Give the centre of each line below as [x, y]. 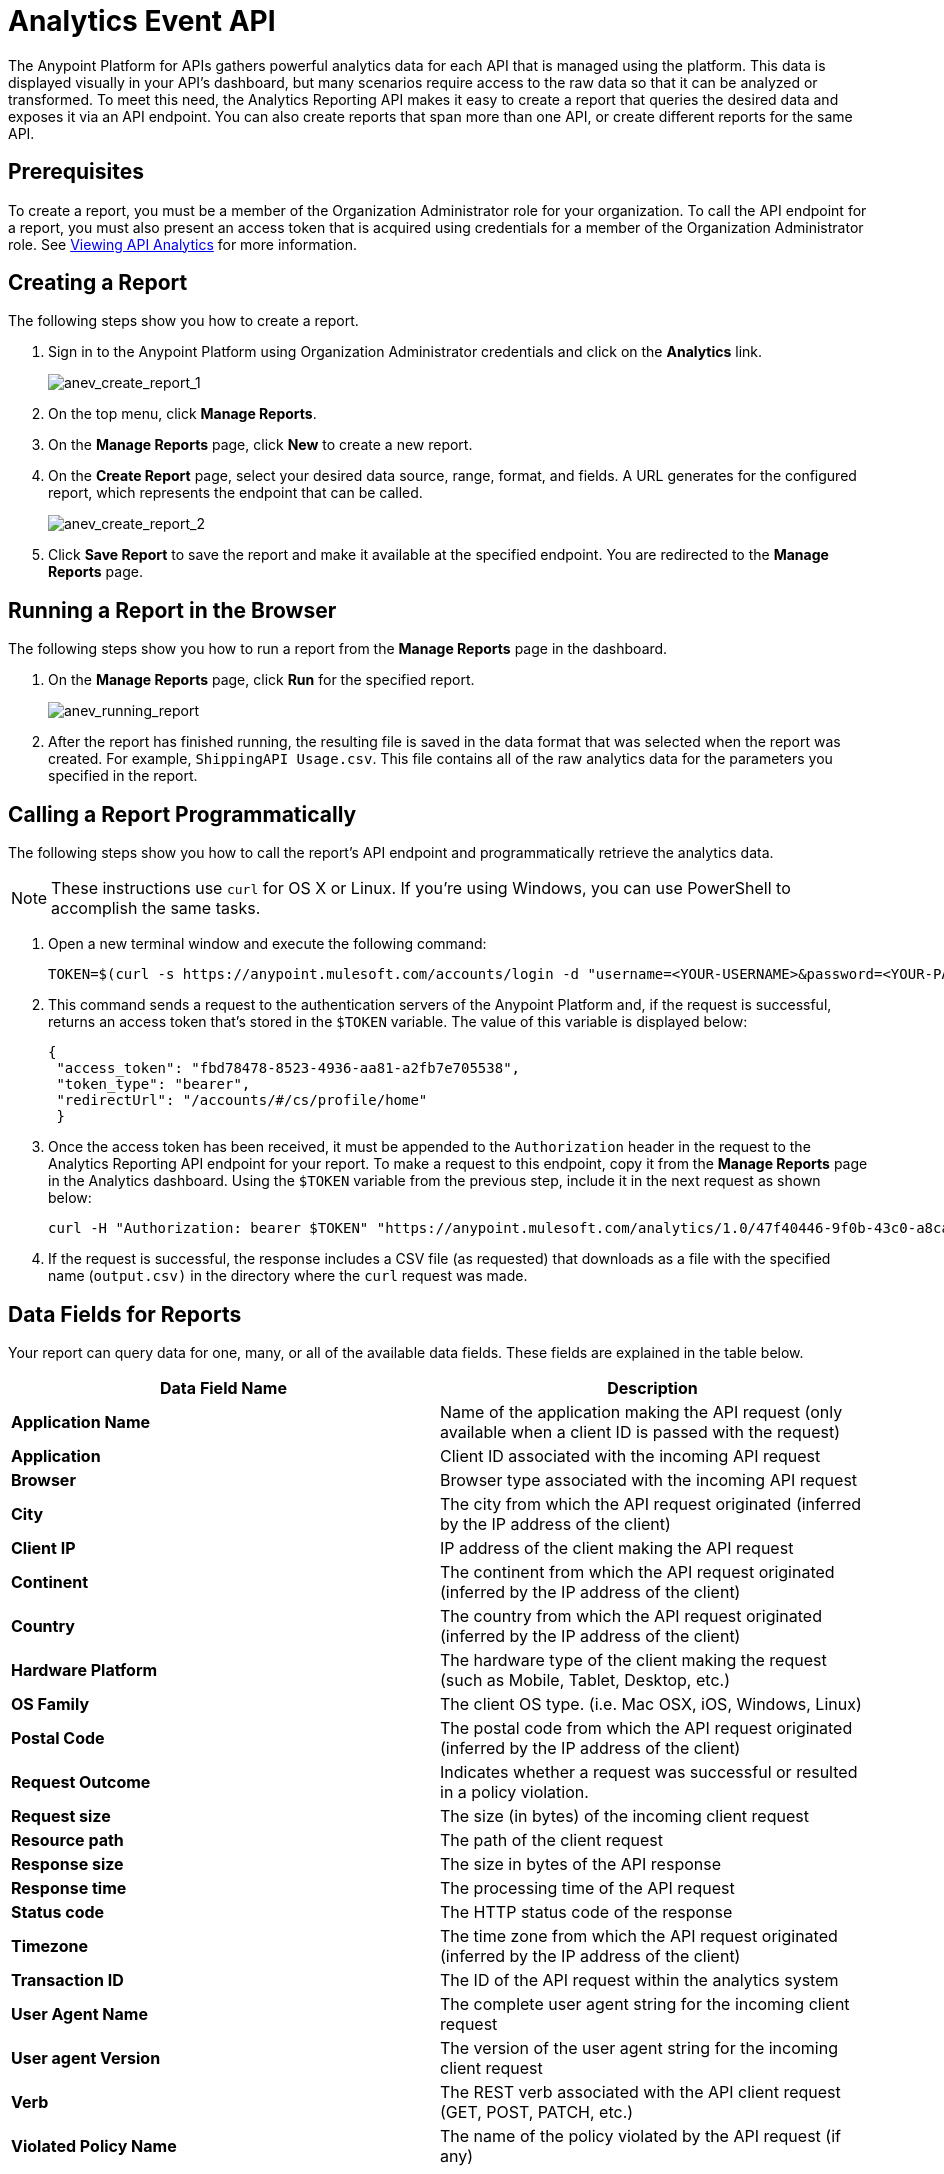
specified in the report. [123, 776]
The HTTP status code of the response [586, 1911]
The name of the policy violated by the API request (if [640, 2135]
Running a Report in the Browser [172, 610]
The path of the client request [552, 1839]
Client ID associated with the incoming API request [630, 1455]
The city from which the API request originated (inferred [650, 1503]
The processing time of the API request [587, 1887]
